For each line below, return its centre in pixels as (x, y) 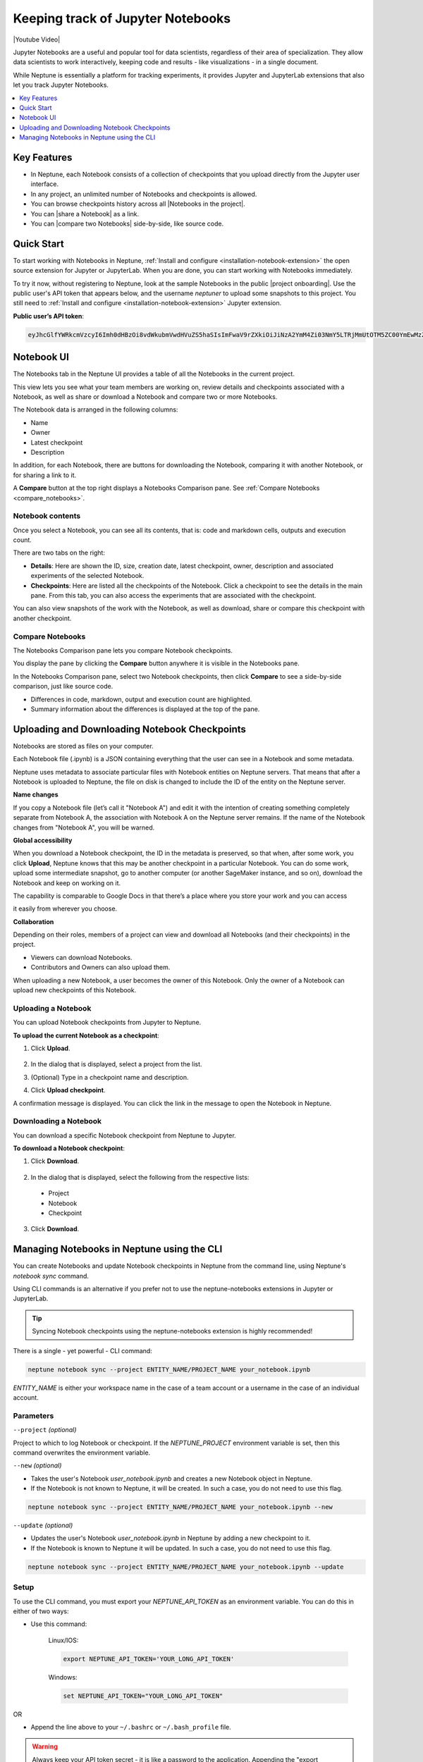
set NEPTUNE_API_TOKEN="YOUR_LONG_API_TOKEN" (143, 1696)
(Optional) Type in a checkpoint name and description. (110, 1077)
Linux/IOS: (63, 1640)
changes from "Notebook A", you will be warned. (84, 827)
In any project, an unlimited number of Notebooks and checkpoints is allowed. (144, 194)
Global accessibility (43, 840)
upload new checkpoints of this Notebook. (75, 990)
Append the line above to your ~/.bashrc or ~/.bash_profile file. (131, 1727)
